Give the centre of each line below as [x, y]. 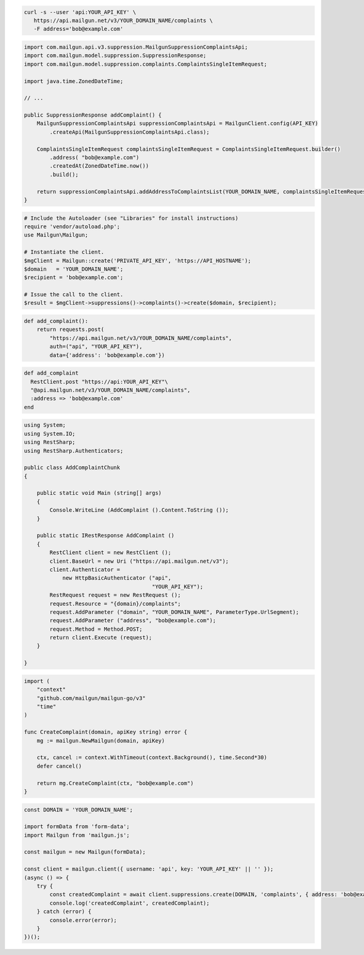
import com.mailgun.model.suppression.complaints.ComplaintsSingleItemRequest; [146, 64]
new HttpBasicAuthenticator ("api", [117, 578]
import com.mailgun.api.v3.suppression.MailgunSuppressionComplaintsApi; [136, 47]
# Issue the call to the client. [74, 295]
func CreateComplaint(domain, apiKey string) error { [106, 732]
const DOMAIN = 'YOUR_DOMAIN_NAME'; [79, 810]
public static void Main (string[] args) [99, 493]
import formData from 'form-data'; [77, 827]
